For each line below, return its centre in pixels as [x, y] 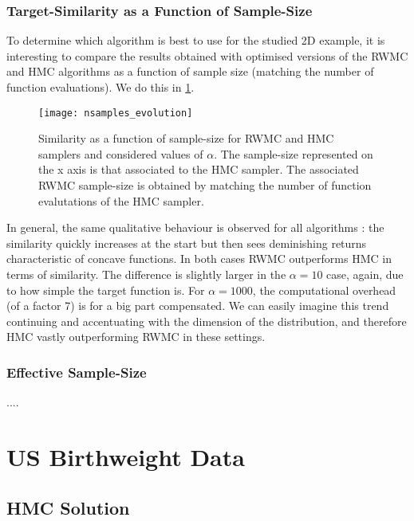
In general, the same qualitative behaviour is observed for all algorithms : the [195, 227]
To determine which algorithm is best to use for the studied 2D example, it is [196, 40]
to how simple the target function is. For [106, 290]
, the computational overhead [324, 290]
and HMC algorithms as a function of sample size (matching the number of [190, 71]
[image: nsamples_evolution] [116, 113]
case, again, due [365, 274]
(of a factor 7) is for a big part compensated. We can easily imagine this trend [198, 306]
